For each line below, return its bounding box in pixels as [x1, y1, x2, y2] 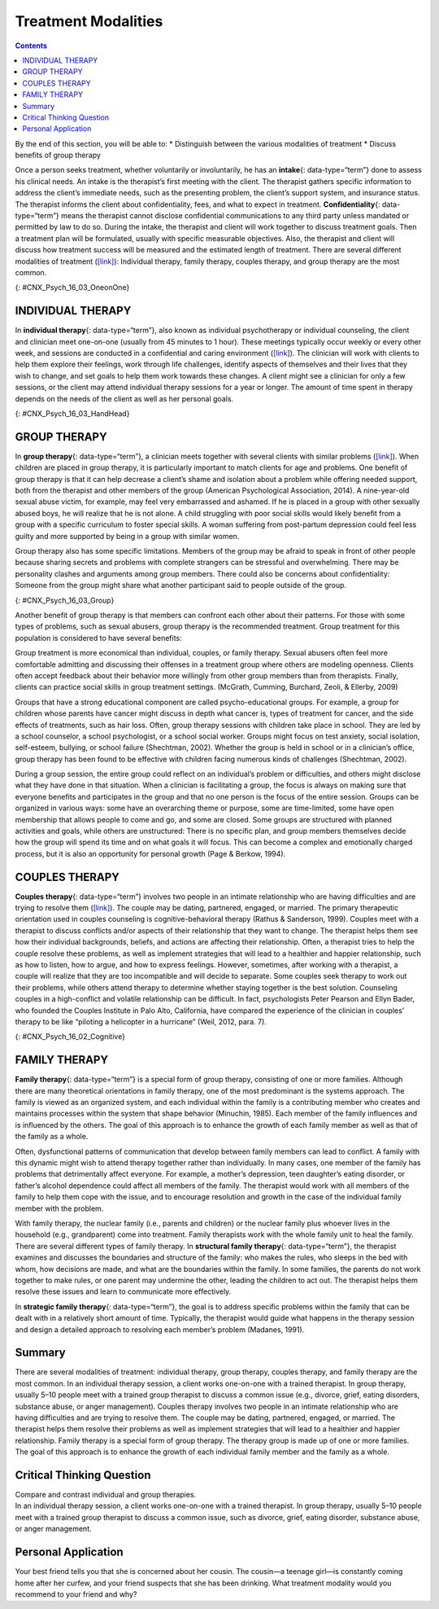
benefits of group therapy [15, 151, 102, 160]
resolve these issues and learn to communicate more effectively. [15, 1287, 232, 1296]
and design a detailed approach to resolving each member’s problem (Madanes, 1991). [15, 1324, 305, 1335]
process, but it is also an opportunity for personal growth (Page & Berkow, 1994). [15, 848, 286, 858]
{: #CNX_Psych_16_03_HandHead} [15, 409, 130, 419]
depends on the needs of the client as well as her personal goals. [15, 393, 234, 403]
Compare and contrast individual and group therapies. [15, 1490, 197, 1500]
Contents [15, 41, 48, 50]
